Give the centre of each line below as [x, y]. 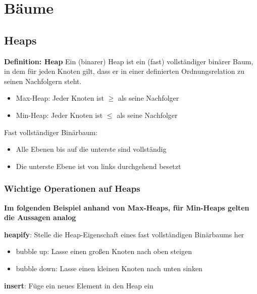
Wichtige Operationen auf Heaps [72, 188]
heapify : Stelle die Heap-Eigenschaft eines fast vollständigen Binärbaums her [124, 234]
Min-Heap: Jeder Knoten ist [59, 115]
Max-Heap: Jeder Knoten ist [60, 98]
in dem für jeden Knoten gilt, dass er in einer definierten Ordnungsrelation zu [124, 71]
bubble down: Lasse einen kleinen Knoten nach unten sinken [109, 268]
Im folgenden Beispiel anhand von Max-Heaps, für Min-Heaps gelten [127, 207]
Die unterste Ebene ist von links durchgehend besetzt [98, 166]
